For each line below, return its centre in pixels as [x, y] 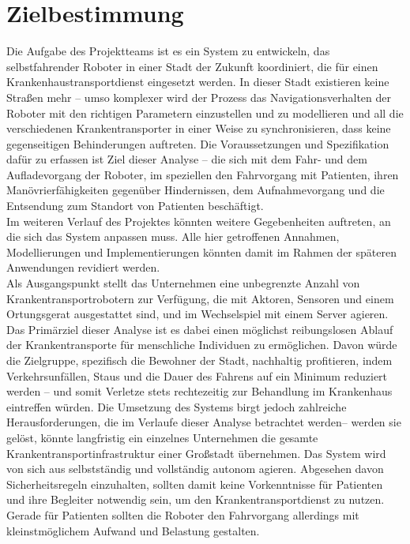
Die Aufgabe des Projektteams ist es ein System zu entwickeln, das [168, 51]
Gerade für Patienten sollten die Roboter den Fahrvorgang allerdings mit [183, 514]
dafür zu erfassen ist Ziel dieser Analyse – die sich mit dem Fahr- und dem [187, 159]
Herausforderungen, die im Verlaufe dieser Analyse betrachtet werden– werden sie [204, 422]
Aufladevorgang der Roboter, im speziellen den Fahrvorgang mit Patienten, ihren [203, 174]
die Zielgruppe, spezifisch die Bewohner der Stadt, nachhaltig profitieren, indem [199, 360]
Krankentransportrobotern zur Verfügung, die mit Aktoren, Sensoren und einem [200, 298]
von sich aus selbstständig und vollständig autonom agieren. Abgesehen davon [195, 469]
